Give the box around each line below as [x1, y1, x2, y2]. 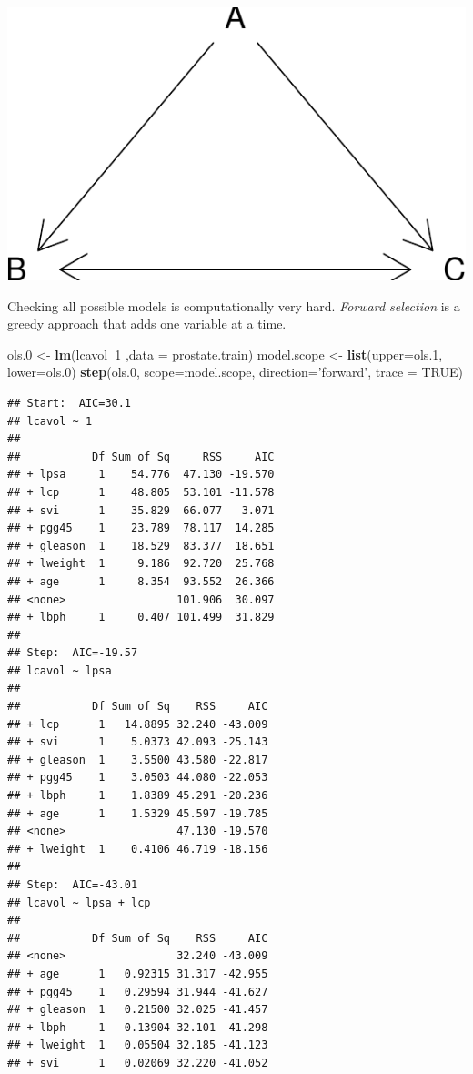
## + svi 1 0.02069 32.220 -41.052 [7, 1056, 268, 1069]
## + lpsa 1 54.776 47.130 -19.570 [7, 468, 275, 481]
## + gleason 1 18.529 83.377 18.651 [7, 539, 275, 552]
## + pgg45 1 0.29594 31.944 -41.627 [7, 985, 268, 998]
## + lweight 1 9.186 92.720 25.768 [7, 557, 275, 571]
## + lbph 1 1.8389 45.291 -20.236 [7, 789, 268, 803]
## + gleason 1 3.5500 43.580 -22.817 [7, 753, 268, 766]
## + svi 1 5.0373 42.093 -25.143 [7, 735, 268, 749]
